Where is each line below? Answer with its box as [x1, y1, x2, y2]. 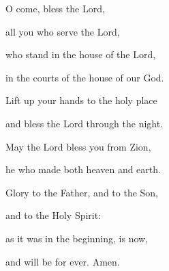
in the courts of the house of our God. [5, 70, 164, 84]
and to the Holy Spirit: [5, 208, 102, 222]
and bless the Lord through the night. [5, 116, 164, 130]
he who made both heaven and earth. [5, 162, 161, 177]
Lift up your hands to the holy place [5, 93, 157, 107]
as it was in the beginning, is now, [5, 231, 149, 245]
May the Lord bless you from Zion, [5, 139, 151, 153]
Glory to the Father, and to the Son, [5, 185, 159, 199]
